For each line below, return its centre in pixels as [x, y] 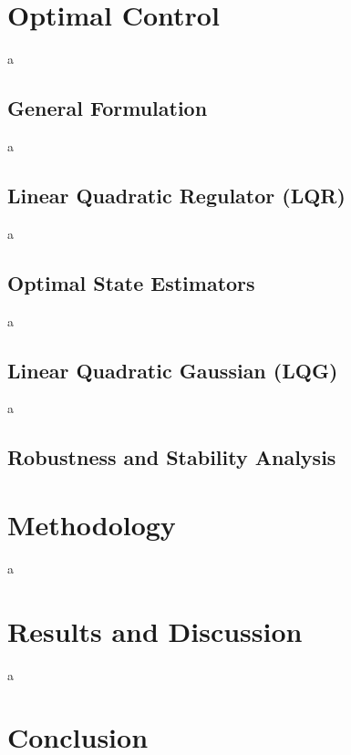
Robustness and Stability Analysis [172, 457]
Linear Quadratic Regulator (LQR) [176, 195]
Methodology [92, 524]
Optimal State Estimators [131, 282]
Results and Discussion [155, 631]
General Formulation [108, 108]
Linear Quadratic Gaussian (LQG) [173, 370]
